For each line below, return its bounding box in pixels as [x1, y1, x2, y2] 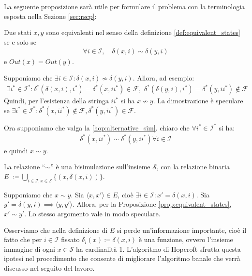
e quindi [4, 145, 28, 155]
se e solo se [4, 36, 37, 47]
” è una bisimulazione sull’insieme [50, 162, 150, 172]
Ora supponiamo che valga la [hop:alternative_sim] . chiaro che [4, 122, 190, 132]
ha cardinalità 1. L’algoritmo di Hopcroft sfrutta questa [75, 244, 241, 254]
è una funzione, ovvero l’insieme [138, 234, 233, 244]
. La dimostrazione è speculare [153, 96, 243, 106]
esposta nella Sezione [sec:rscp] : [4, 11, 97, 21]
